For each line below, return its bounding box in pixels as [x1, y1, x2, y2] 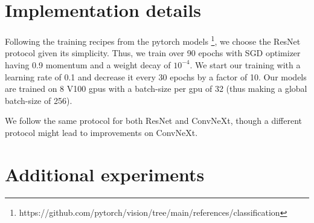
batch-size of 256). [5, 94, 72, 106]
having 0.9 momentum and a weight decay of [5, 58, 171, 71]
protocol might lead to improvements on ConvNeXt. [5, 126, 198, 138]
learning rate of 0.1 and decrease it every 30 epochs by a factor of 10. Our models [5, 70, 307, 83]
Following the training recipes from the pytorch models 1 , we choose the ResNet [5, 33, 301, 47]
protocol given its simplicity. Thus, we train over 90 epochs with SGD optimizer [5, 47, 301, 59]
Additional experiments [5, 161, 205, 186]
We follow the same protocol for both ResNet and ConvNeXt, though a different [5, 114, 303, 127]
